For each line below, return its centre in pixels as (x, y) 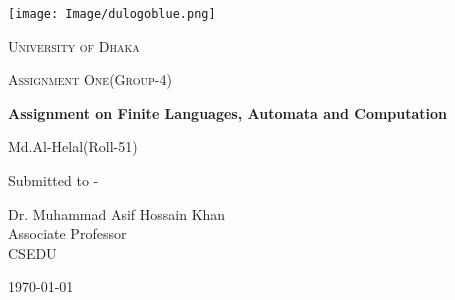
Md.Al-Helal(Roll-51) (73, 146)
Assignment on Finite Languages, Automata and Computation (228, 112)
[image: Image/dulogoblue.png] (112, 14)
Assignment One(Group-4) (90, 79)
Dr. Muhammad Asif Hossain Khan (117, 213)
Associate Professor (67, 233)
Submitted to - (53, 180)
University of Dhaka (74, 45)
